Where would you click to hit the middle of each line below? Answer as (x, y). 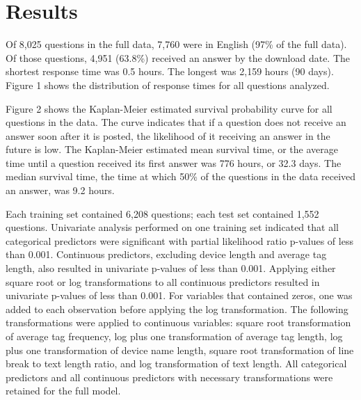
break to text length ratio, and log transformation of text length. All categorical (176, 363)
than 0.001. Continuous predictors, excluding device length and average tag (166, 254)
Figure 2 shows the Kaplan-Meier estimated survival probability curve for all (169, 108)
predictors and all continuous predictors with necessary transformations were (169, 377)
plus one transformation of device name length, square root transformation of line (180, 350)
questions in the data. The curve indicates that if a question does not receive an (176, 122)
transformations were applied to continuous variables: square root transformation (178, 322)
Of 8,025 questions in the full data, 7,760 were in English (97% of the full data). (176, 44)
